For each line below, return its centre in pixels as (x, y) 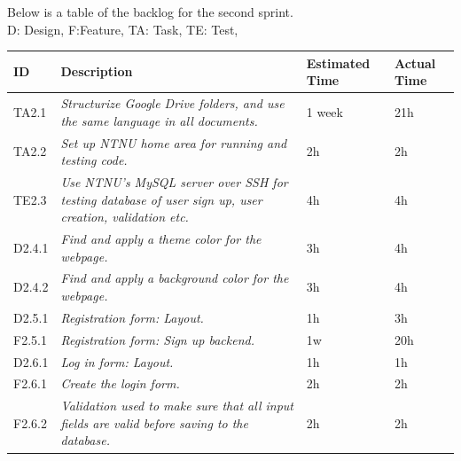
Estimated (338, 63)
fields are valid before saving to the (154, 422)
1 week (324, 111)
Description (97, 71)
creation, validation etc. (125, 217)
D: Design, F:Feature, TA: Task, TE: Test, (123, 29)
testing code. (94, 160)
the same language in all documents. (159, 120)
